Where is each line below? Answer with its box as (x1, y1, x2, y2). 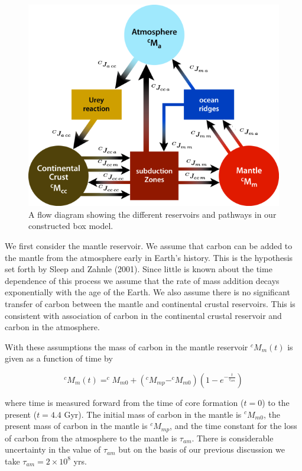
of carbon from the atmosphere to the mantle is (5, 431, 177, 444)
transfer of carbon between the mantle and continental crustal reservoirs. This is (5, 297, 295, 309)
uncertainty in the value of (5, 443, 101, 456)
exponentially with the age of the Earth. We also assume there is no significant (5, 286, 290, 298)
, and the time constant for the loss (170, 420, 297, 432)
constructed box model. (28, 220, 113, 232)
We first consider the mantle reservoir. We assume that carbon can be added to (5, 240, 293, 251)
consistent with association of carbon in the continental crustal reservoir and (5, 309, 282, 321)
